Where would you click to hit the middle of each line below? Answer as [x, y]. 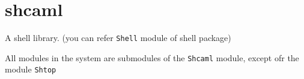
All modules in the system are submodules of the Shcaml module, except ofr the [152, 57]
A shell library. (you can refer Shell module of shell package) [118, 38]
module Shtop [31, 69]
